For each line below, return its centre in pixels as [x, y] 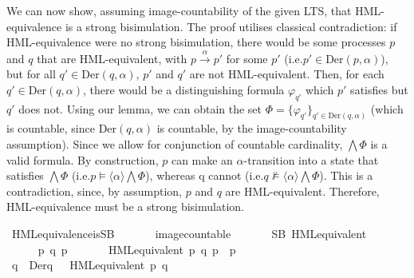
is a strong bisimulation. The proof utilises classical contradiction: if [231, 26]
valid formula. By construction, [83, 159]
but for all [31, 74]
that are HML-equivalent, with [112, 58]
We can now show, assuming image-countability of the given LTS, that [179, 10]
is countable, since [51, 128]
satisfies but [379, 89]
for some [247, 58]
